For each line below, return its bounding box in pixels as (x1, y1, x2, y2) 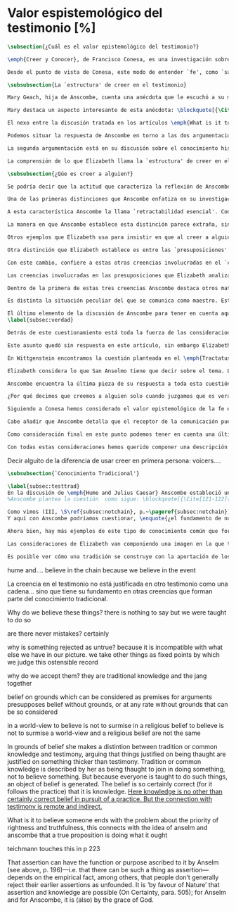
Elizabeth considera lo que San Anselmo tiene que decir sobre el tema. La (7, 367, 234, 375)
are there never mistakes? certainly (7, 629, 109, 638)
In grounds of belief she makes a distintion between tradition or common (7, 742, 218, 750)
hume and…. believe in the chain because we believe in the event (7, 565, 197, 574)
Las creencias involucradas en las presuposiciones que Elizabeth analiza (7, 272, 231, 279)
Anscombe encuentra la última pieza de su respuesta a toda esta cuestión (7, 380, 231, 387)
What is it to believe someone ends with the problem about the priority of (7, 815, 219, 824)
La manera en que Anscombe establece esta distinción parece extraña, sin (7, 221, 231, 228)
